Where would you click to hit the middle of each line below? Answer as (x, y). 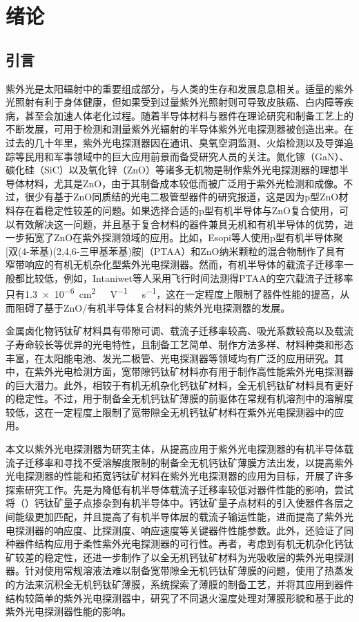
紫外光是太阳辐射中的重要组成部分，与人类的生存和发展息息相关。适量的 (170, 88)
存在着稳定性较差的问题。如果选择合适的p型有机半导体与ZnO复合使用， (177, 210)
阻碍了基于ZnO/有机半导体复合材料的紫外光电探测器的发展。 (153, 307)
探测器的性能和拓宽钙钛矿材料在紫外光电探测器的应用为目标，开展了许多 (189, 476)
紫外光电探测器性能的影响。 (68, 611)
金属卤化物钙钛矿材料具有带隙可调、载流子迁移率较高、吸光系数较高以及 (170, 331)
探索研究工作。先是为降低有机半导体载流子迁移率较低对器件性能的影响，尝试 (179, 489)
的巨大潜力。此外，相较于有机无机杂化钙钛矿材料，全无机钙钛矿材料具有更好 (179, 385)
